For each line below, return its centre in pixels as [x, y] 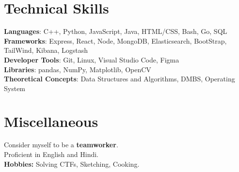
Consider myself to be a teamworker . [61, 145]
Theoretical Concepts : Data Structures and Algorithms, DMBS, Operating [119, 79]
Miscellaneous [51, 121]
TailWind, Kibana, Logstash [46, 50]
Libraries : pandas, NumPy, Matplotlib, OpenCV [78, 69]
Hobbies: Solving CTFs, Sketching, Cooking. [72, 164]
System [15, 88]
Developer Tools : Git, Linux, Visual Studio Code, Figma [92, 59]
